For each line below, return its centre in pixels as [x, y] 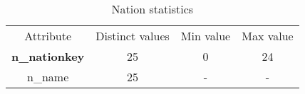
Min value [206, 36]
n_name [48, 77]
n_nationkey [48, 56]
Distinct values [133, 36]
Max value [268, 36]
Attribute [48, 36]
